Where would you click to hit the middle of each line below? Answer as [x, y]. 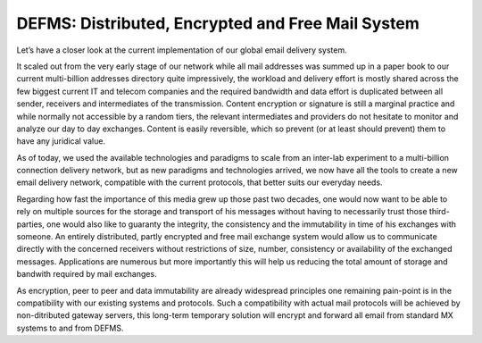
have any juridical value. [61, 141]
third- [439, 212]
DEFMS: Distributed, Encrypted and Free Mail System [218, 23]
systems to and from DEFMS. [70, 328]
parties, [30, 224]
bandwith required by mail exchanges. [87, 274]
